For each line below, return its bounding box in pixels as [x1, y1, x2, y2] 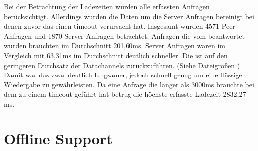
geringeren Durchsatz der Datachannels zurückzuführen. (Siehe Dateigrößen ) [4, 60, 240, 70]
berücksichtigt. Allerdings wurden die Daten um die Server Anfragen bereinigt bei [4, 11, 254, 21]
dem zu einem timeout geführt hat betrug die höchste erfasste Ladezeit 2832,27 [4, 89, 246, 99]
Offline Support [4, 128, 113, 148]
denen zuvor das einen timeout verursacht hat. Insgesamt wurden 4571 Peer [4, 21, 235, 31]
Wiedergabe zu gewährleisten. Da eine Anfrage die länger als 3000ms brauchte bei [4, 79, 254, 89]
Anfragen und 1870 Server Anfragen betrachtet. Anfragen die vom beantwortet [4, 30, 245, 41]
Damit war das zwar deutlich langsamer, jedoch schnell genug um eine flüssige [4, 70, 242, 80]
